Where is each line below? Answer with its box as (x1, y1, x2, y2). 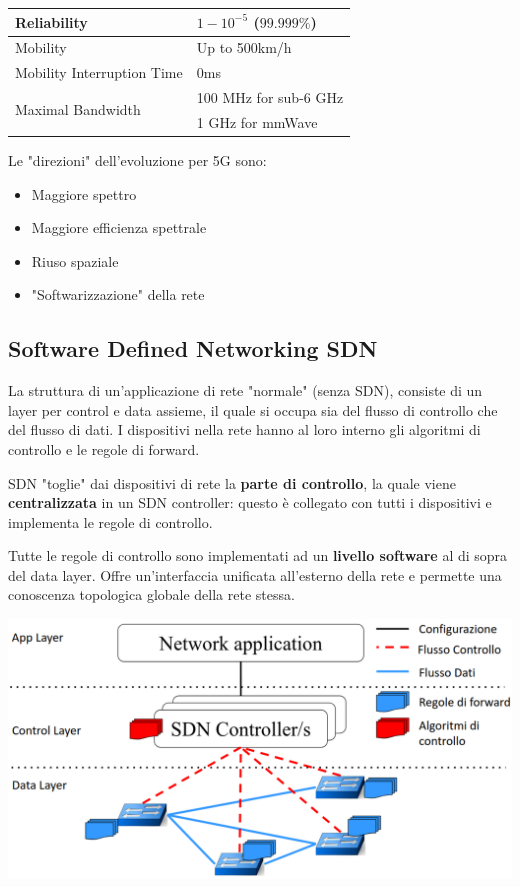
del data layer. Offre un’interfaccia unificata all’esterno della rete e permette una (8, 564, 502, 585)
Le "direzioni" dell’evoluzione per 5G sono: (8, 149, 267, 170)
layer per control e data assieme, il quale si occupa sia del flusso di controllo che (8, 399, 498, 420)
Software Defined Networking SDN (8, 333, 378, 364)
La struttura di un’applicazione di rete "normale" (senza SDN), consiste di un (8, 380, 483, 401)
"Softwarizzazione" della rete (31, 284, 205, 305)
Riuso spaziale (31, 250, 119, 271)
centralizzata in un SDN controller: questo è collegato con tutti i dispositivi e (8, 492, 492, 513)
